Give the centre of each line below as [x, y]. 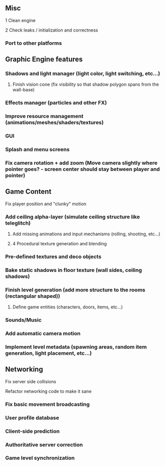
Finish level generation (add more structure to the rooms [75, 289]
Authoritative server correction [44, 444]
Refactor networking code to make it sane [48, 391]
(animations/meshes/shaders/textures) [54, 122]
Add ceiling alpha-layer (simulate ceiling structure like [73, 217]
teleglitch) [18, 223]
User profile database [32, 417]
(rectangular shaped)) [33, 296]
